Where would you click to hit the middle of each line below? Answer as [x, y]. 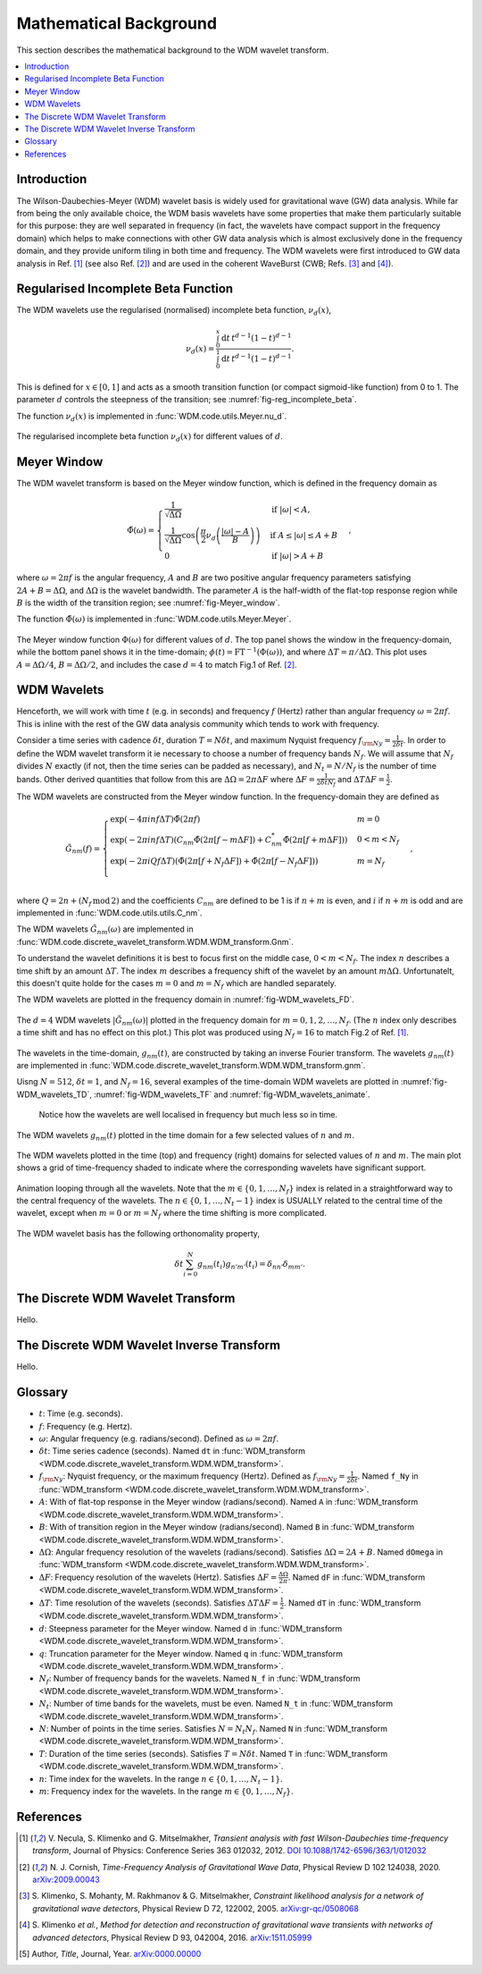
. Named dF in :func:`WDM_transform [357, 1577]
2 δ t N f [326, 783]
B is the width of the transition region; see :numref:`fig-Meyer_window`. [148, 603]
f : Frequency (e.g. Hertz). [86, 1426]
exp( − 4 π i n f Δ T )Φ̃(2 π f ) [155, 819]
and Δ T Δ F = [361, 779]
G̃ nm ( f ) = [83, 849]
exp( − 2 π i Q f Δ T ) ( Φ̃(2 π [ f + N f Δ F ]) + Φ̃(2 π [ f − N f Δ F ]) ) [214, 862]
